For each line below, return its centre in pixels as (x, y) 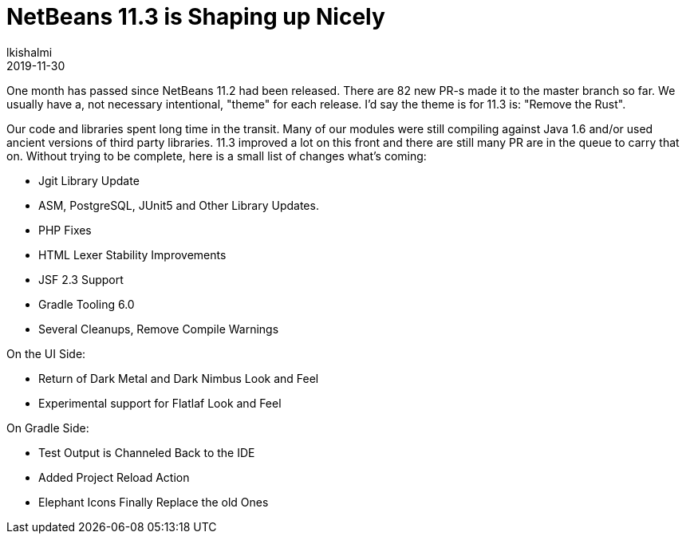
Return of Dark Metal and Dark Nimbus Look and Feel (179, 378)
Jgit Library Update (89, 180)
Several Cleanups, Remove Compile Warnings (159, 329)
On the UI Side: (46, 353)
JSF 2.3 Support (81, 279)
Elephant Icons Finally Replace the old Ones (154, 502)
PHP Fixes (65, 230)
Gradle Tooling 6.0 (87, 304)
